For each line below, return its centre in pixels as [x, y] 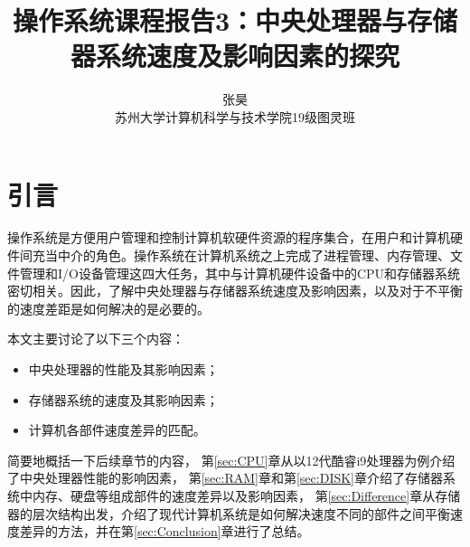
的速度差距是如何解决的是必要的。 [108, 308]
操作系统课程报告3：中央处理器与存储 [235, 20]
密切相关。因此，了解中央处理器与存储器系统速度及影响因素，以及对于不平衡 [235, 291]
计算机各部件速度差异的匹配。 [117, 430]
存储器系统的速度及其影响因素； [123, 399]
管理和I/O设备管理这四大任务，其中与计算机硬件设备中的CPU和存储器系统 [240, 273]
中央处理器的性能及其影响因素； [123, 369]
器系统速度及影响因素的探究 [235, 56]
